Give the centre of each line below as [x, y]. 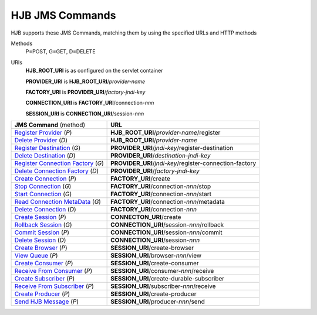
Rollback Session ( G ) [43, 225]
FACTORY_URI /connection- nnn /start [161, 194]
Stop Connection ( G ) [43, 186]
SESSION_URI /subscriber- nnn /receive [163, 286]
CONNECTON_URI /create [146, 217]
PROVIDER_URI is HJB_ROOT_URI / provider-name [85, 81]
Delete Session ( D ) [40, 240]
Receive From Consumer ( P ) [53, 271]
